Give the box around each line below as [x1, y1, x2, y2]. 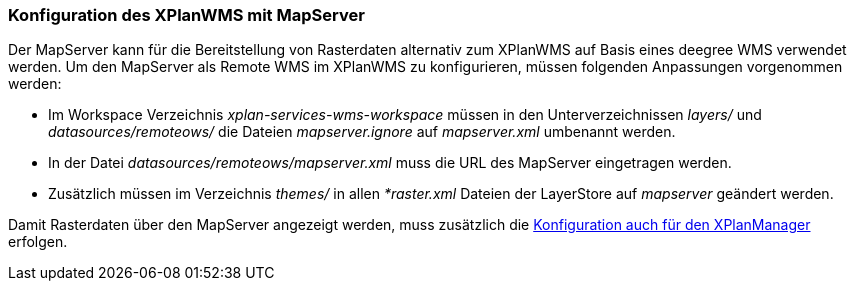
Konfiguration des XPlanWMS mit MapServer [8, 5, 365, 25]
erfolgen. [8, 233, 68, 251]
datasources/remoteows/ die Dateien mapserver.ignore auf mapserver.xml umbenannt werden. [48, 123, 676, 141]
